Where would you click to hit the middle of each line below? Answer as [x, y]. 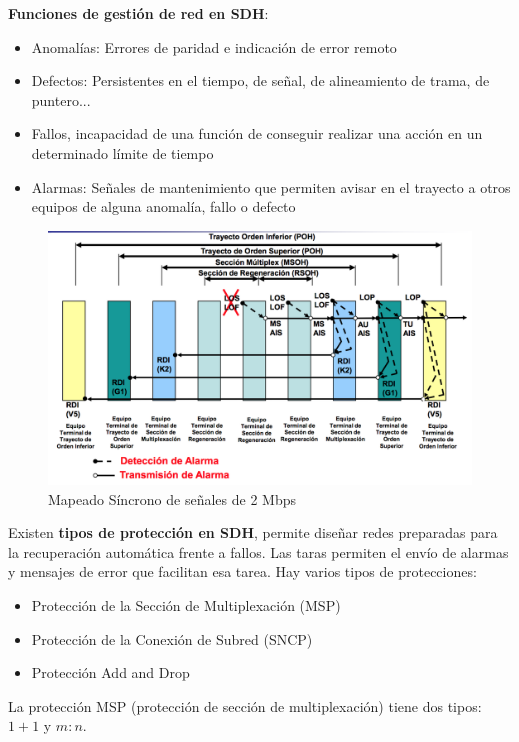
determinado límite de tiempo [122, 152]
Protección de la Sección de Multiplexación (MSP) [186, 604]
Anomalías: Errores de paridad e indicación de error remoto [214, 46]
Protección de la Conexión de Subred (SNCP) [172, 638]
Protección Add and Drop [110, 672]
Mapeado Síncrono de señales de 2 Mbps [172, 498]
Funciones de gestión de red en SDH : [138, 13]
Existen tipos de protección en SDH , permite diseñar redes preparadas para [253, 532]
